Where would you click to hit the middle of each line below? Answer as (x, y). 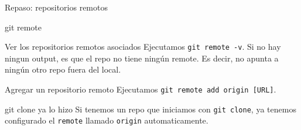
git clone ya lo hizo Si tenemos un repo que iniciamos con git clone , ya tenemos (150, 109)
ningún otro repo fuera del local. (63, 69)
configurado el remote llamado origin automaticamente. (107, 120)
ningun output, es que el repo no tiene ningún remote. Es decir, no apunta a (142, 58)
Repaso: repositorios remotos (56, 7)
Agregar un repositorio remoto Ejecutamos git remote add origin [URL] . (141, 89)
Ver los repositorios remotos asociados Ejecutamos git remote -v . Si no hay (143, 47)
